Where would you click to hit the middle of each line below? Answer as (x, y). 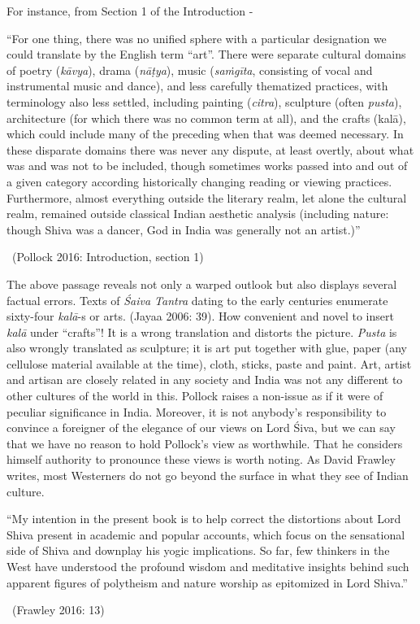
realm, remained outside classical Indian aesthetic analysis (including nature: (198, 214)
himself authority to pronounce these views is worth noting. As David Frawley (201, 459)
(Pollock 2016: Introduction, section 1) (108, 257)
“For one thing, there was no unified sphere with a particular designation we (197, 38)
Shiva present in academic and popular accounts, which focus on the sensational (206, 534)
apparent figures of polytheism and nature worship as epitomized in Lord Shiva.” (207, 582)
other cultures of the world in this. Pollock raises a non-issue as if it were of (195, 396)
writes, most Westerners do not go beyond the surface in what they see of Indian (208, 476)
